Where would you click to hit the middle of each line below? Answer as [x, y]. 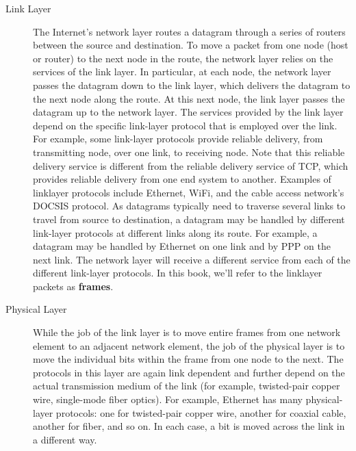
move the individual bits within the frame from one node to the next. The [188, 359]
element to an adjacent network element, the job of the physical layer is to [189, 345]
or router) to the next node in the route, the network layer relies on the [183, 58]
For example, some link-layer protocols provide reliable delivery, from [178, 139]
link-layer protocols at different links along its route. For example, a [175, 232]
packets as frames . [73, 286]
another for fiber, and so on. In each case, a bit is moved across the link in [189, 426]
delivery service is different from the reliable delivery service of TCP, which [191, 165]
